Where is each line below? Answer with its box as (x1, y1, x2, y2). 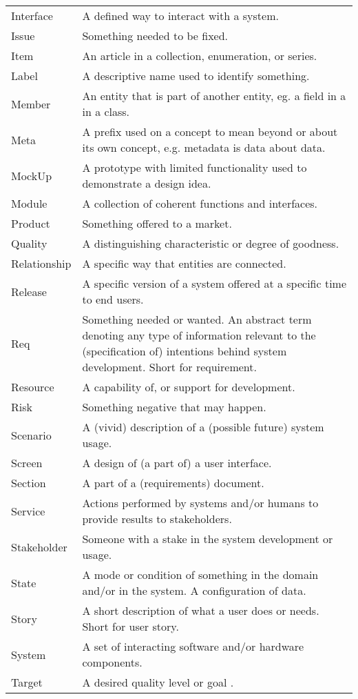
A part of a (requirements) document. (82, 475, 264, 491)
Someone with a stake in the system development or (82, 531, 333, 547)
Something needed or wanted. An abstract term (82, 311, 312, 327)
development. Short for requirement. (82, 359, 257, 375)
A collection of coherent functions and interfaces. (82, 195, 318, 211)
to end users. (82, 291, 144, 307)
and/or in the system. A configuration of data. (82, 582, 306, 598)
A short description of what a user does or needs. (82, 602, 319, 618)
